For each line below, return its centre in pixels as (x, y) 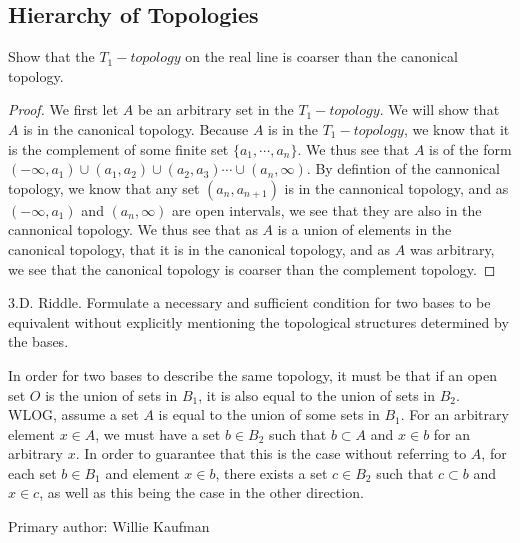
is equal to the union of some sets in (269, 414)
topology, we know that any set (104, 187)
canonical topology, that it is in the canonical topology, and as (199, 248)
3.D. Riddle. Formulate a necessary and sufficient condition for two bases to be (249, 302)
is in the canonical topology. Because (136, 128)
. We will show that (439, 109)
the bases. (38, 341)
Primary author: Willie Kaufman (109, 526)
